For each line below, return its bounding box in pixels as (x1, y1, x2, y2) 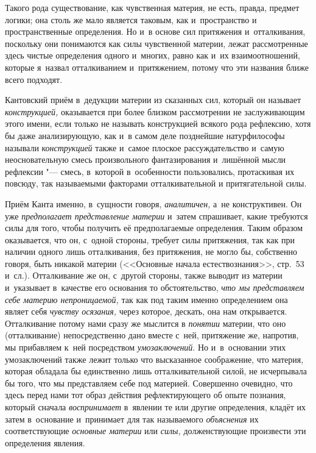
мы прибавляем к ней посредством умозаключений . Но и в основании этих (5, 341, 286, 354)
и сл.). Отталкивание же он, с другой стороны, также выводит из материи (5, 269, 283, 282)
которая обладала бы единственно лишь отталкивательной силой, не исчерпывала (5, 365, 307, 377)
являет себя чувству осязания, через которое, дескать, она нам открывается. (5, 305, 287, 318)
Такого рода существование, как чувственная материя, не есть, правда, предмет (5, 1, 300, 13)
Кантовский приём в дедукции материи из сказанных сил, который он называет (5, 93, 301, 106)
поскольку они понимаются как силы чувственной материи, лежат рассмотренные (5, 37, 308, 49)
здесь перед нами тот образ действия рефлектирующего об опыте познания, (5, 388, 286, 401)
